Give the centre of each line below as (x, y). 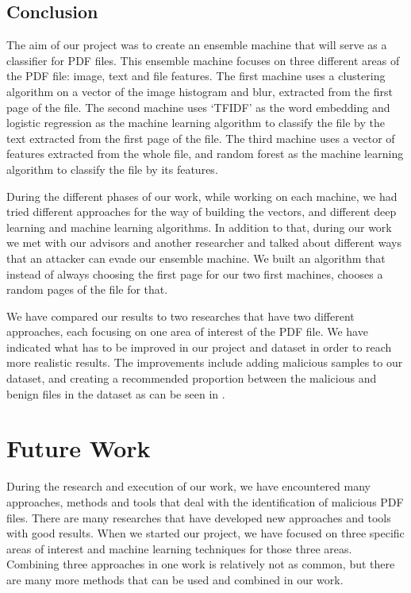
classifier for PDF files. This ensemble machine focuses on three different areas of (203, 60)
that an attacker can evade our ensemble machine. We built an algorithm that (196, 258)
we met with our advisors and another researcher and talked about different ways (204, 243)
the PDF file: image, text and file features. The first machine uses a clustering (196, 76)
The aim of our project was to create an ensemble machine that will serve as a (197, 45)
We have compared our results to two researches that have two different (181, 316)
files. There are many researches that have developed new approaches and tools (199, 517)
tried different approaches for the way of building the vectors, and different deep (202, 212)
